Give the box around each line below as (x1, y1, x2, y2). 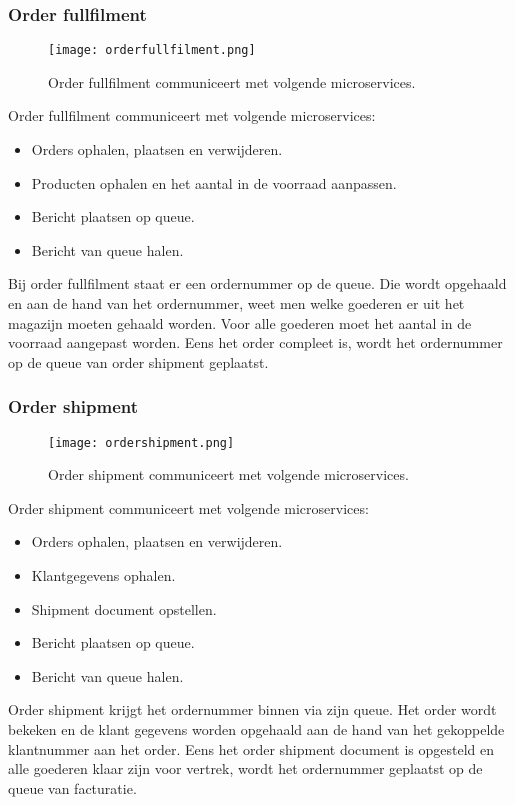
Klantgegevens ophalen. (31, 565, 176, 586)
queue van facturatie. (8, 777, 137, 798)
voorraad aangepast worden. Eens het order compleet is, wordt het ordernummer (8, 332, 503, 353)
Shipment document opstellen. (31, 598, 217, 619)
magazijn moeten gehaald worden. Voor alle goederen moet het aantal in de (8, 312, 472, 333)
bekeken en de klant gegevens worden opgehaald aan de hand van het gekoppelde (8, 719, 505, 740)
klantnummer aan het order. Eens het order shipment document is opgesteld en (8, 738, 495, 759)
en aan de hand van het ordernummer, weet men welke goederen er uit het (8, 293, 465, 314)
